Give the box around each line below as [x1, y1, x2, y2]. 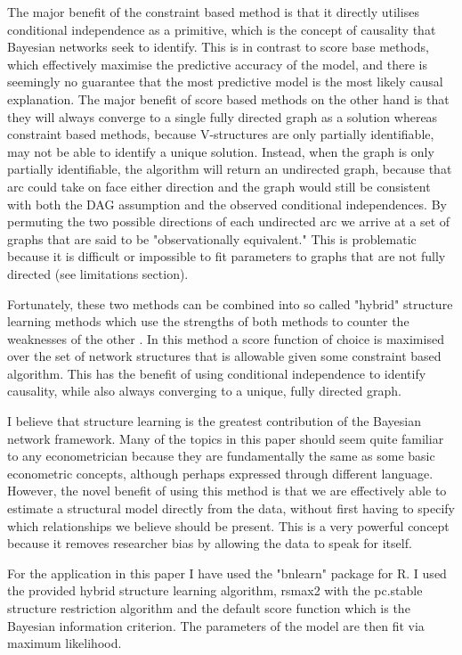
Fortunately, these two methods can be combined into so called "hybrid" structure [7, 294, 453, 313]
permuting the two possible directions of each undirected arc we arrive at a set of [7, 212, 450, 231]
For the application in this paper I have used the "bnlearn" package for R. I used [7, 563, 447, 582]
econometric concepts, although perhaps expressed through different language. [7, 463, 434, 482]
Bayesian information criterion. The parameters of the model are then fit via [7, 616, 425, 635]
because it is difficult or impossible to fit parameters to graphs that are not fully [7, 247, 446, 266]
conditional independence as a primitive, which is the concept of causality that [7, 20, 436, 38]
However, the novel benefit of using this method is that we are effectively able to [7, 481, 447, 500]
